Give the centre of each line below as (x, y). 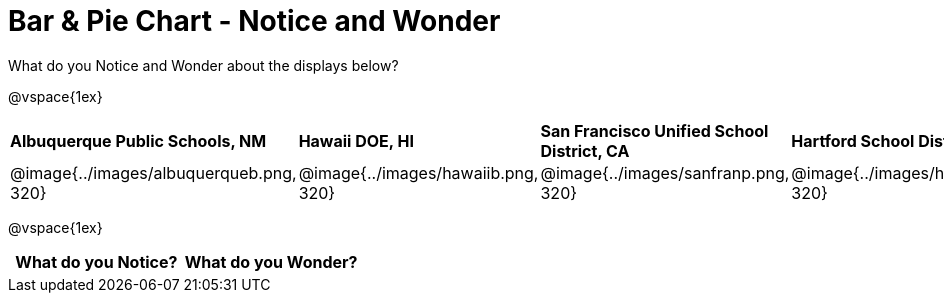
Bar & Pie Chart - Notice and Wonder (254, 21)
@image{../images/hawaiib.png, (418, 172)
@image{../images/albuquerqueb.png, (153, 172)
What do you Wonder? (271, 261)
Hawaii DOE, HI (356, 140)
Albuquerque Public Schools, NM (138, 140)
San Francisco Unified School (654, 130)
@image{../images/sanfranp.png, (665, 172)
